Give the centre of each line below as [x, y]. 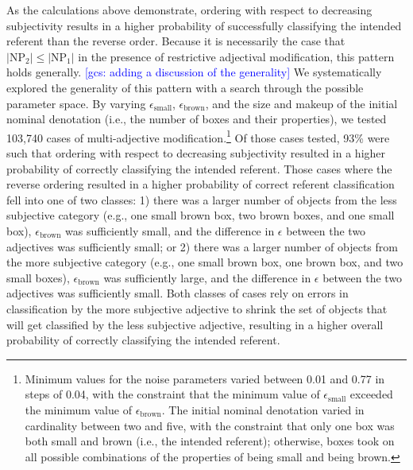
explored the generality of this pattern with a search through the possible [185, 87]
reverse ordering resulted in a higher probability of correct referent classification [201, 184]
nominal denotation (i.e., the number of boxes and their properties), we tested [197, 119]
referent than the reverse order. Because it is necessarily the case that [176, 41]
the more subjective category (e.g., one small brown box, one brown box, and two [205, 262]
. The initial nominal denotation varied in [263, 409]
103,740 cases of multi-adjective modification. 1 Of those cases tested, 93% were [198, 136]
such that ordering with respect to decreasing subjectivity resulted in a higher [196, 153]
